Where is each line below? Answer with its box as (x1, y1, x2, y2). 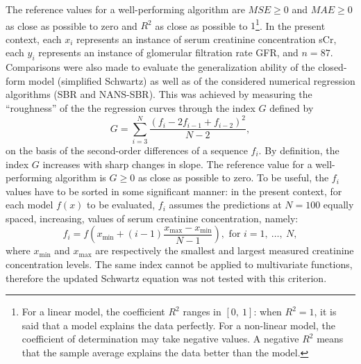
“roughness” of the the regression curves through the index (6, 101, 255, 115)
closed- (318, 60, 347, 74)
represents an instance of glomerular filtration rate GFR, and (38, 45, 299, 60)
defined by (269, 101, 314, 115)
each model (6, 197, 53, 212)
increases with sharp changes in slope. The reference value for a (42, 156, 312, 171)
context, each (6, 31, 62, 46)
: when (253, 304, 282, 319)
